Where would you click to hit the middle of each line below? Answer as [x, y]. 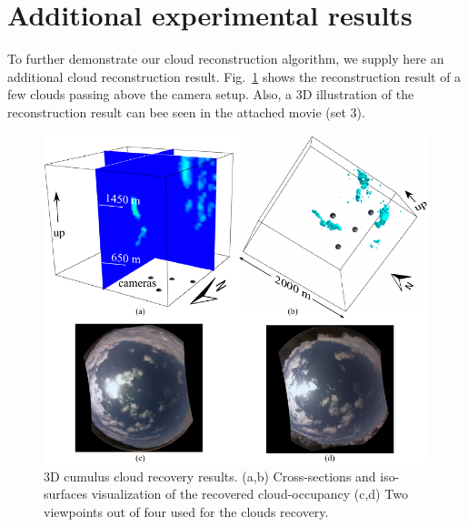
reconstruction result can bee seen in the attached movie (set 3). [186, 111]
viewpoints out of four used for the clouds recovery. [186, 511]
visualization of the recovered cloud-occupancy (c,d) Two [249, 494]
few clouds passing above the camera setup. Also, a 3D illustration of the [211, 94]
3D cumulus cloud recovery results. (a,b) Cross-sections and [210, 476]
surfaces [66, 494]
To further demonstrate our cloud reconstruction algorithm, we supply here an [226, 59]
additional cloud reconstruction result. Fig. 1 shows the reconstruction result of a [234, 76]
